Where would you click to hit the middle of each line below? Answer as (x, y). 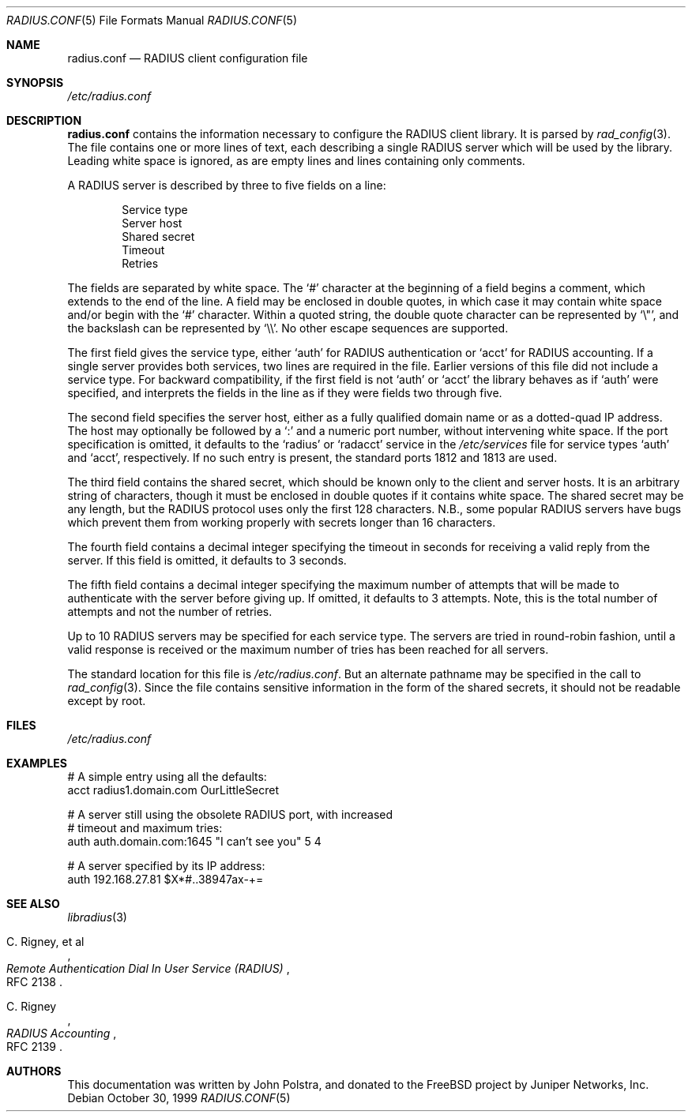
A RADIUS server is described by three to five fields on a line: (227, 185)
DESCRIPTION (44, 120)
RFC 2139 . (34, 1047)
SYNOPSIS (35, 83)
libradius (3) (97, 917)
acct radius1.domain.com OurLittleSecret (173, 790)
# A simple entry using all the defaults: (167, 777)
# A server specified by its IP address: (166, 866)
